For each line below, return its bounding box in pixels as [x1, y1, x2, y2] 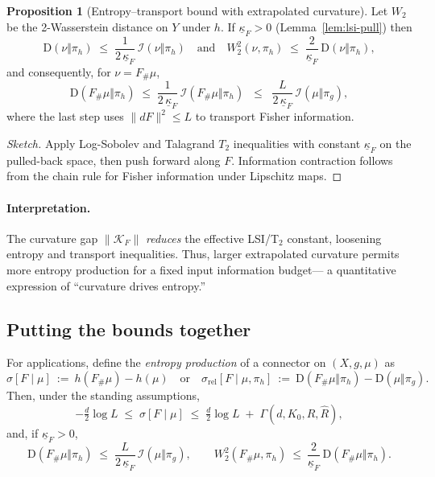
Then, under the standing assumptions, [6, 386, 200, 403]
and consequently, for [6, 63, 111, 80]
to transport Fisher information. [195, 108, 354, 125]
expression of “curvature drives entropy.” [6, 277, 205, 294]
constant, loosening [287, 229, 382, 246]
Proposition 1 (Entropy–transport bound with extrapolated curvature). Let [6, 2, 388, 19]
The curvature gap [6, 229, 98, 246]
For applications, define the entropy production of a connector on [6, 354, 326, 371]
